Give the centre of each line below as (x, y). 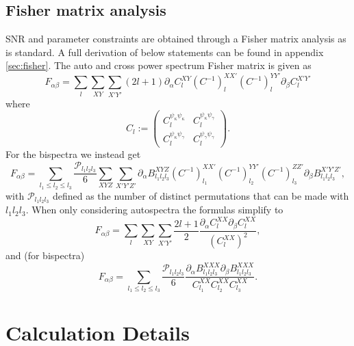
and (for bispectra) (45, 255)
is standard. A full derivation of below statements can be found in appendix (165, 52)
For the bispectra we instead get (73, 154)
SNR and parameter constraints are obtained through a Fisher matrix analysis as (176, 39)
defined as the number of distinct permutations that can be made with (201, 195)
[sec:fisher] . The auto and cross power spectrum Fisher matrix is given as (159, 65)
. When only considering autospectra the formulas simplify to (154, 210)
